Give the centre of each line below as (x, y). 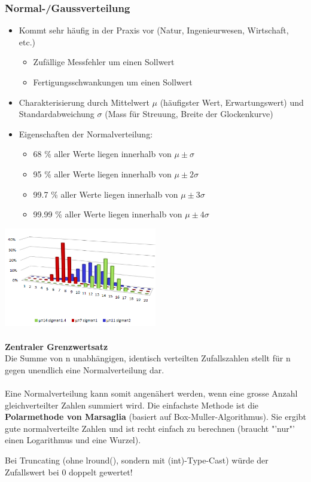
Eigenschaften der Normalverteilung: (86, 133)
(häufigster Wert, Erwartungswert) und (232, 102)
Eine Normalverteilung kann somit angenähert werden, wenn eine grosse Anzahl (151, 393)
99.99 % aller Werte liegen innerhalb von (108, 214)
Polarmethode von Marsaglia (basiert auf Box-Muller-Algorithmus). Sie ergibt (155, 417)
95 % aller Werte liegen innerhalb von (102, 174)
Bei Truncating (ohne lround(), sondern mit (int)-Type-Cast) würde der (137, 460)
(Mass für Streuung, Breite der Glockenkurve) (189, 114)
